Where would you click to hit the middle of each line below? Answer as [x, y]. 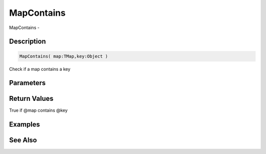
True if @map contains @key [38, 110]
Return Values [31, 99]
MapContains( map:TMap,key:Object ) [64, 56]
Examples [25, 125]
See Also [23, 140]
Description [28, 42]
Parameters [27, 83]
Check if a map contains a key [40, 69]
